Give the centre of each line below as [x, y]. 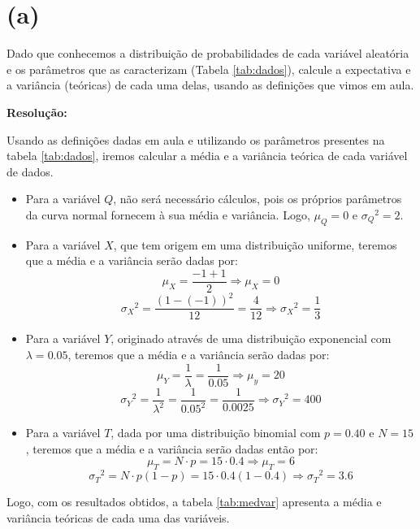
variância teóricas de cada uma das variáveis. [118, 517]
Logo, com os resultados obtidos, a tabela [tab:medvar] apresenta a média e [194, 502]
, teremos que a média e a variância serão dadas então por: [172, 448]
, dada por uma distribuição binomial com [216, 433]
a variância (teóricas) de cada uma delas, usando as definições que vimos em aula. [210, 85]
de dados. [30, 171]
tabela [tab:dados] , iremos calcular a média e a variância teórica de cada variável [207, 156]
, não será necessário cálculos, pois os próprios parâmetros [258, 199]
